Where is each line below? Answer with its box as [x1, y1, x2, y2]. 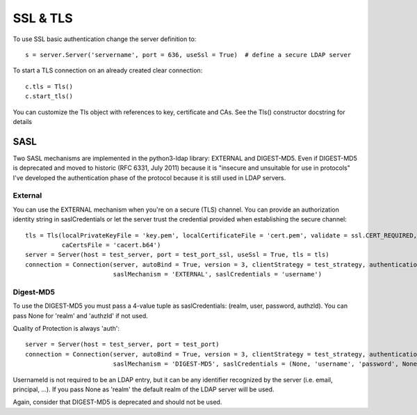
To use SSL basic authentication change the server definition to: [13, 35, 197, 43]
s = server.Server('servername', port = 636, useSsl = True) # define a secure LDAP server [25, 51, 352, 58]
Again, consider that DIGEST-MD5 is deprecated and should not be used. [13, 398, 222, 407]
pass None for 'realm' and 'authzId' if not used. [13, 311, 149, 320]
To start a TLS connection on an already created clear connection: [13, 66, 203, 75]
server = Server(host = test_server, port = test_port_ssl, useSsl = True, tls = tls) [25, 251, 329, 259]
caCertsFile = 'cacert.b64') [61, 241, 161, 249]
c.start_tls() [25, 93, 73, 100]
